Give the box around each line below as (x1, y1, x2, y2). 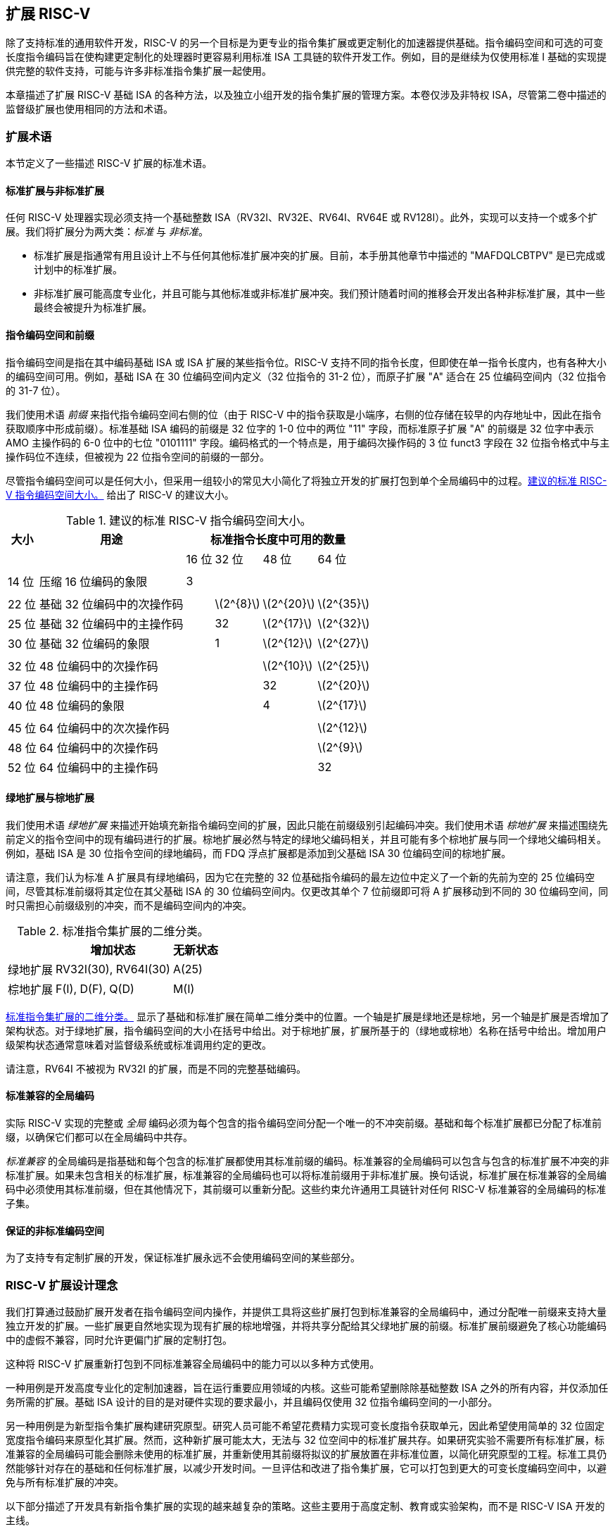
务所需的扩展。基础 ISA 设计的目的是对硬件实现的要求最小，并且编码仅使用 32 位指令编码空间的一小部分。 (6, 1396, 498, 1408)
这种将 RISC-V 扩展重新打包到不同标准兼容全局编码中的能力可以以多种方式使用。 (6, 1358, 380, 1370)
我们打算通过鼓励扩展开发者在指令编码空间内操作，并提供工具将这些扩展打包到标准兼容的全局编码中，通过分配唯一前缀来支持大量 (6, 1306, 607, 1318)
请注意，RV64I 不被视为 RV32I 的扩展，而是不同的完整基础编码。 (6, 1062, 306, 1075)
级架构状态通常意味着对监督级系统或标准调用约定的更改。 (6, 1038, 272, 1051)
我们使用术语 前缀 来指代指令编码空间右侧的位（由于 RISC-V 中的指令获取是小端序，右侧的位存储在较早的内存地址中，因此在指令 (6, 408, 602, 420)
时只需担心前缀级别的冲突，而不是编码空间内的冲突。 (6, 899, 252, 911)
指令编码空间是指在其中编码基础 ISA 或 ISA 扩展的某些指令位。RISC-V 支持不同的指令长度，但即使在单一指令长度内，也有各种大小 (6, 356, 607, 368)
